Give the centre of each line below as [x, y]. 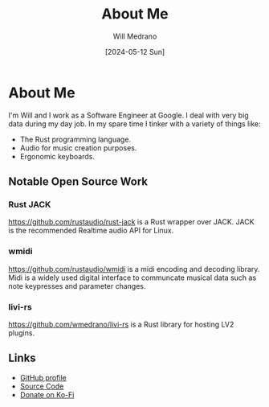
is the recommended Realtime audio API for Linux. [91, 231]
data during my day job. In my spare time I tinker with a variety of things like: [134, 123]
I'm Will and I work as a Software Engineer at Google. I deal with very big [128, 115]
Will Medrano [135, 36]
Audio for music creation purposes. [78, 148]
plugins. [21, 333]
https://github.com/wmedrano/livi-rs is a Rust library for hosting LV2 [121, 324]
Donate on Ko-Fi [47, 394]
